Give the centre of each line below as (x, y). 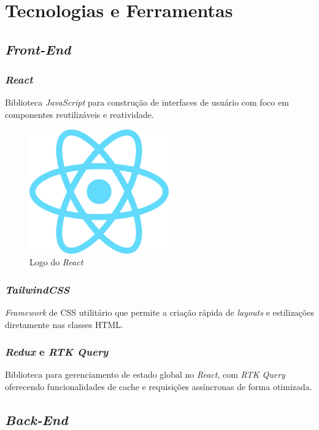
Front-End (38, 49)
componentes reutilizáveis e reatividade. (79, 114)
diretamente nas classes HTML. (64, 324)
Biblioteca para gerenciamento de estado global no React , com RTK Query (145, 374)
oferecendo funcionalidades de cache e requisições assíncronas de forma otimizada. (159, 386)
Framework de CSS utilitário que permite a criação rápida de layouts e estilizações (159, 312)
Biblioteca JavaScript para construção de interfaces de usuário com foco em (147, 102)
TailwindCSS (37, 289)
